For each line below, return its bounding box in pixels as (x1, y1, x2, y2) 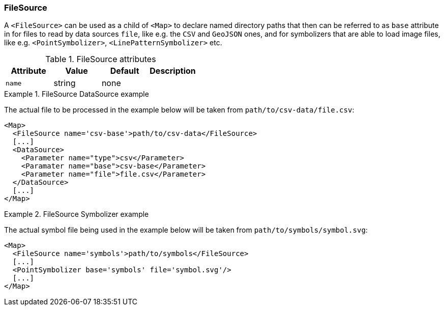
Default (110, 66, 139, 76)
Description (150, 66, 196, 76)
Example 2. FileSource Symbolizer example (4, 210, 149, 219)
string (53, 78, 76, 89)
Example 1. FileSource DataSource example (4, 90, 149, 99)
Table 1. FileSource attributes (45, 54, 156, 65)
